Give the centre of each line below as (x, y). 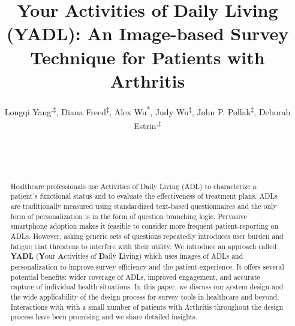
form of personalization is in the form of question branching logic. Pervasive (129, 216)
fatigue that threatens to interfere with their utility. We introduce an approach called (144, 246)
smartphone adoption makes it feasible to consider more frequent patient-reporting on (145, 226)
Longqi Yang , (29, 110)
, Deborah (272, 111)
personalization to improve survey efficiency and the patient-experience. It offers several (147, 267)
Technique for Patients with (147, 57)
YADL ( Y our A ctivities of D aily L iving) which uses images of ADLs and (127, 256)
